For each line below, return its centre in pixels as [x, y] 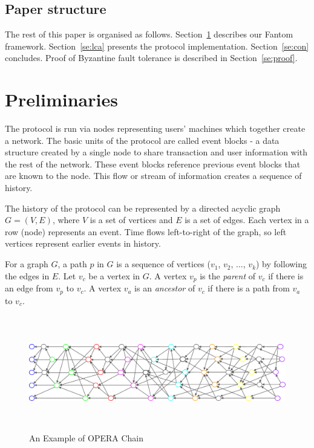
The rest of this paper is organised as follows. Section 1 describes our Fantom [149, 34]
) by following [282, 264]
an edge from [29, 288]
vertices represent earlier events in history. [83, 243]
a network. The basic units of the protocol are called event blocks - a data [142, 140]
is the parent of [228, 275]
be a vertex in [114, 275]
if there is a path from [249, 288]
